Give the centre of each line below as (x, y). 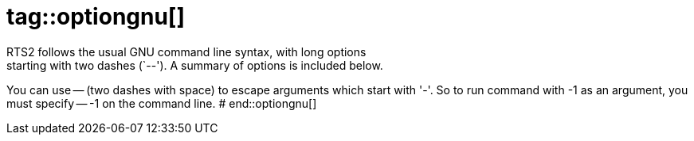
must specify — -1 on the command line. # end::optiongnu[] (162, 103)
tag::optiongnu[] (96, 17)
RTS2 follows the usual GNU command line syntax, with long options (186, 51)
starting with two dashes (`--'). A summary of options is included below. (195, 65)
